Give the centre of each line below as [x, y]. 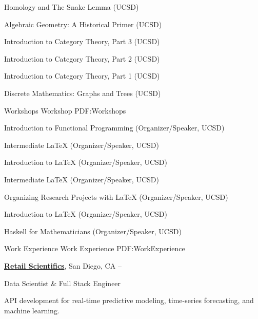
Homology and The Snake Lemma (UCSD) [72, 7]
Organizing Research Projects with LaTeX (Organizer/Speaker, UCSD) [116, 196]
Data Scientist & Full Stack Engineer [63, 283]
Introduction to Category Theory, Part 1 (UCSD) [82, 76]
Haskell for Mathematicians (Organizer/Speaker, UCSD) [93, 231]
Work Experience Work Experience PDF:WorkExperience [95, 248]
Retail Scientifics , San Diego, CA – [63, 265]
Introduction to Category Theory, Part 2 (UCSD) [82, 58]
